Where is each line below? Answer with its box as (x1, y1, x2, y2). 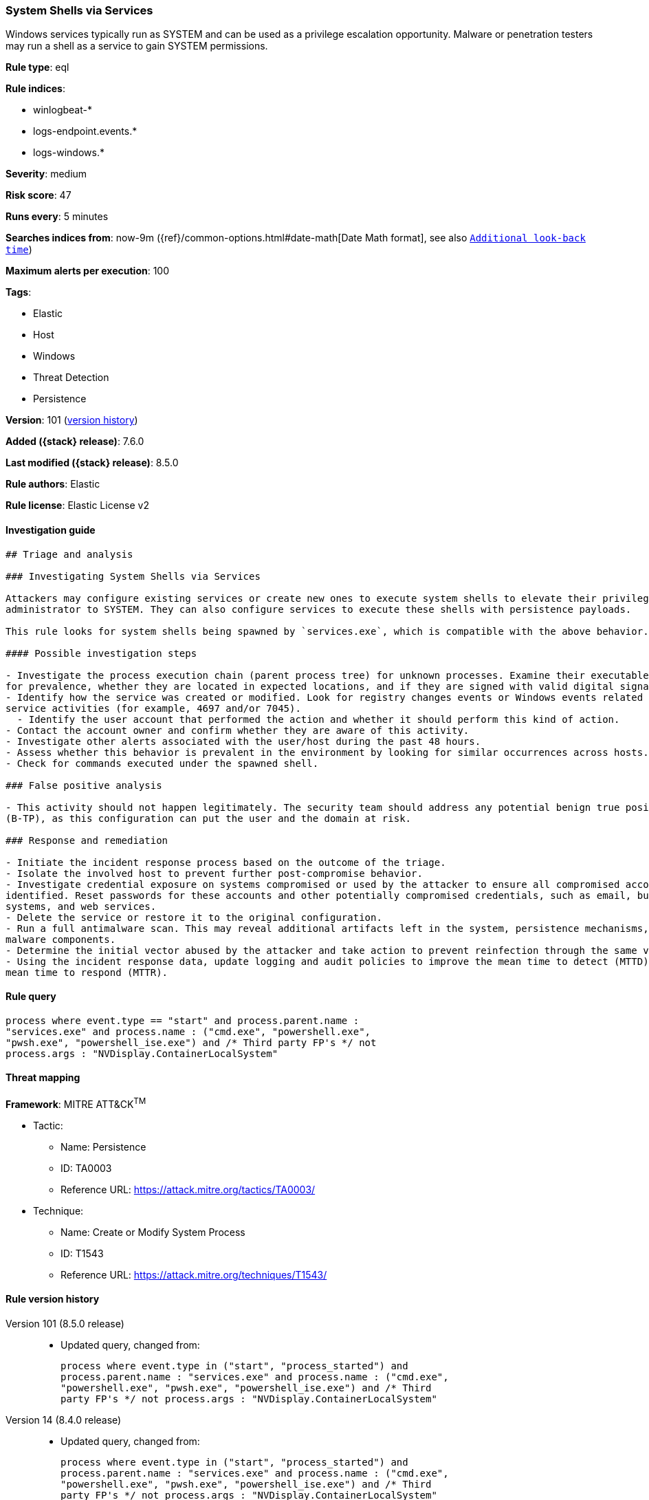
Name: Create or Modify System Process (60, 1226, 245, 1238)
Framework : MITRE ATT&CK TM (5, 1096, 146, 1110)
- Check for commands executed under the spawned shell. (5, 757, 319, 769)
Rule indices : (5, 83, 65, 95)
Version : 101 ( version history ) (5, 414, 138, 426)
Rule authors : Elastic (5, 478, 100, 490)
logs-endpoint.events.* (33, 125, 137, 138)
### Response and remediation (5, 834, 168, 846)
